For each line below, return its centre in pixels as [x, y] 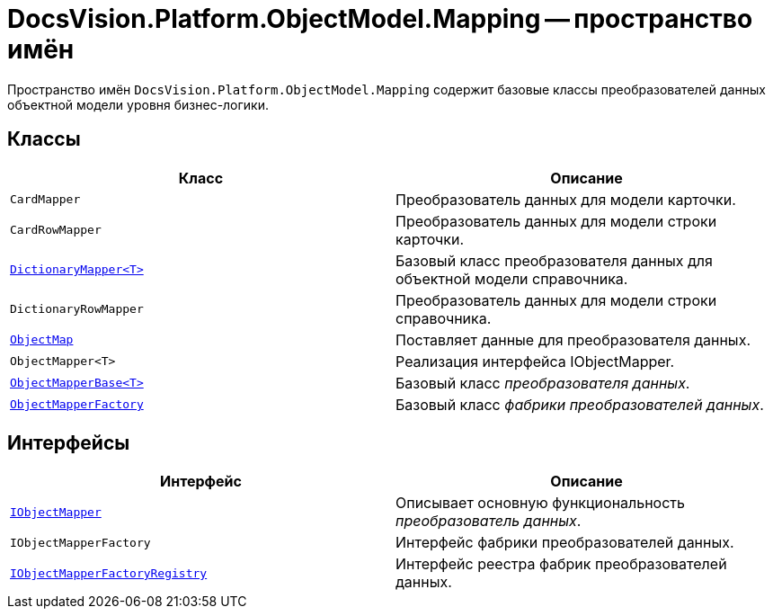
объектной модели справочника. [512, 278]
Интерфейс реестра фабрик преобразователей [561, 564]
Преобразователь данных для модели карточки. [566, 199]
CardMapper [45, 200]
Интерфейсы [69, 443]
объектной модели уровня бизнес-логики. [138, 104]
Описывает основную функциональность [540, 503]
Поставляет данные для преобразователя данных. [573, 339]
